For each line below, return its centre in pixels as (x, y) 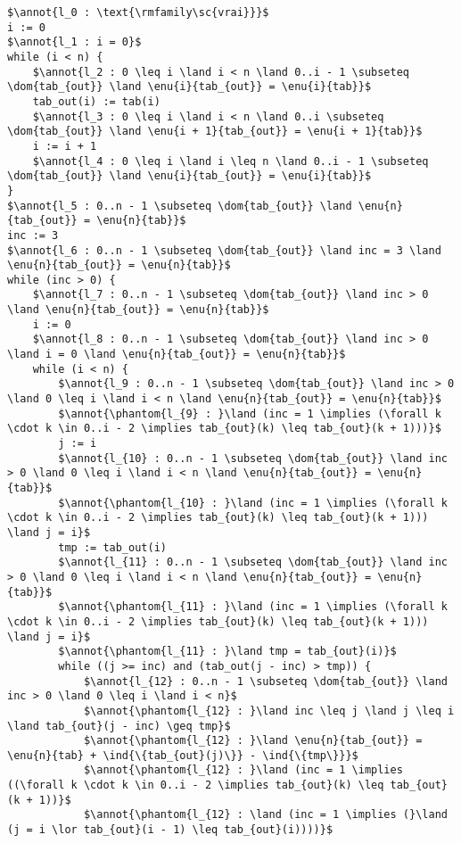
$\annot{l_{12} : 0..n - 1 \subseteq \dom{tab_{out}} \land (265, 681)
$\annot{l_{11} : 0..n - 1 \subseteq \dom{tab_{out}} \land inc (253, 562)
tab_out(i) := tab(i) (96, 101)
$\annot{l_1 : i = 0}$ (74, 42)
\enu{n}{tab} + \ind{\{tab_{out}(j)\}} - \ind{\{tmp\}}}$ (183, 755)
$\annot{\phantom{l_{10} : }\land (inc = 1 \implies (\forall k (253, 503)
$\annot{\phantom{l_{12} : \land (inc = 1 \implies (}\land (265, 815)
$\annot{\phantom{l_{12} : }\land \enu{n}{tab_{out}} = (253, 741)
